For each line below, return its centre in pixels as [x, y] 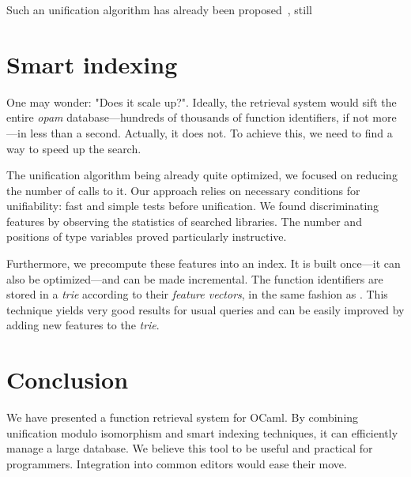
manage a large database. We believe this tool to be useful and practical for [190, 448]
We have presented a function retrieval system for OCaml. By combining [183, 417]
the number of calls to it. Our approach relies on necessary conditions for [183, 190]
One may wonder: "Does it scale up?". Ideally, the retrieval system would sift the [202, 101]
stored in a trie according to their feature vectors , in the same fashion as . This [197, 294]
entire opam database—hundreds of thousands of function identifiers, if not [188, 117]
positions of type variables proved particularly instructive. [147, 237]
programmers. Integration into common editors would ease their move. [177, 463]
